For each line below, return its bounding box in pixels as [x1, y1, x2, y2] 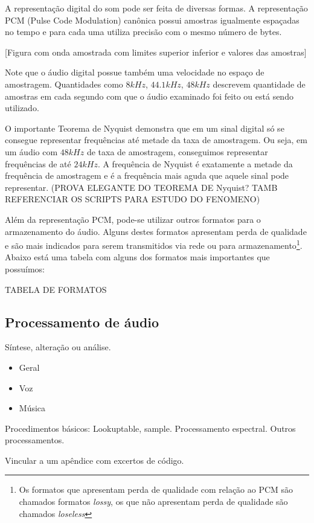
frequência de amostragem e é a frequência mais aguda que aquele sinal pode [5, 169, 289, 182]
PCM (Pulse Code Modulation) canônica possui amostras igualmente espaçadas [5, 13, 300, 26]
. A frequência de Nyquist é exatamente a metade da [97, 157, 293, 170]
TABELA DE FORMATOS [5, 283, 107, 295]
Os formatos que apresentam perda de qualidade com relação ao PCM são [19, 483, 293, 496]
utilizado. [5, 101, 39, 114]
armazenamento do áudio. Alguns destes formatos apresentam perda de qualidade [5, 225, 307, 237]
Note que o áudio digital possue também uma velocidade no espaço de [5, 66, 264, 79]
